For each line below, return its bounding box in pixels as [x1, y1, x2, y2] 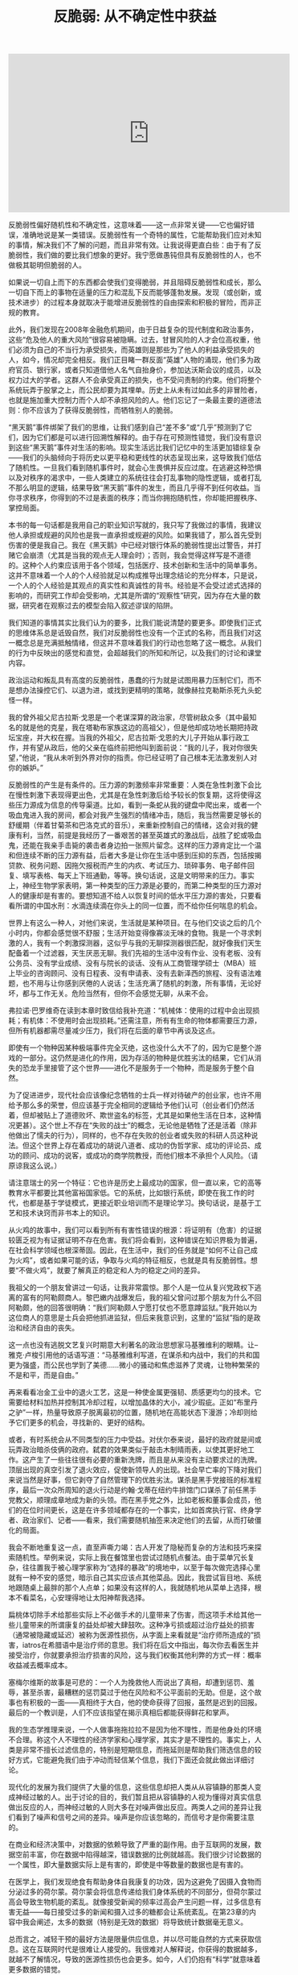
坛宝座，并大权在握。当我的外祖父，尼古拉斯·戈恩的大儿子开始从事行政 [8, 732, 243, 742]
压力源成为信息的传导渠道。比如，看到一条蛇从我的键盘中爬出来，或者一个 [14, 800, 262, 810]
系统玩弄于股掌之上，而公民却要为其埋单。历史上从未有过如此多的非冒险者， [8, 385, 262, 395]
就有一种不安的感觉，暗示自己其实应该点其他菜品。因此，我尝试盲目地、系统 [8, 1573, 262, 1583]
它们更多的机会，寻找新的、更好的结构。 [14, 1417, 149, 1427]
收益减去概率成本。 [8, 1661, 72, 1670]
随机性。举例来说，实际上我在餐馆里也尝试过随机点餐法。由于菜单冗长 [14, 1553, 247, 1562]
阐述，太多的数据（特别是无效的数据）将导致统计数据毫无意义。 [35, 1917, 247, 1927]
